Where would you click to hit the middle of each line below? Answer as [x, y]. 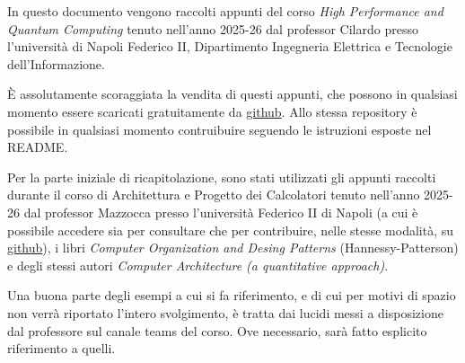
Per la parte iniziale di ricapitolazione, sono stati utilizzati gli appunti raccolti [222, 177]
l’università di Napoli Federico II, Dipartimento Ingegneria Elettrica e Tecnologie [230, 46]
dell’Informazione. [56, 63]
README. [38, 147]
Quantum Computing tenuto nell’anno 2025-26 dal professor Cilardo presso [213, 28]
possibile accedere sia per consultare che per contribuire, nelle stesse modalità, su [231, 230]
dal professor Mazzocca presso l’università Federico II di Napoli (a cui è [221, 212]
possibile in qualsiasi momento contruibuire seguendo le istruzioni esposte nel [219, 129]
